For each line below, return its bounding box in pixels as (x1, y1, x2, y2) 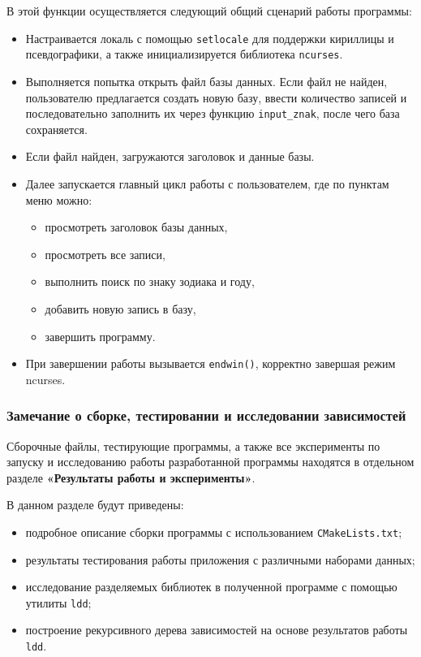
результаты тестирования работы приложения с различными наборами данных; (25, 551, 415, 568)
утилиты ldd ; (25, 594, 92, 611)
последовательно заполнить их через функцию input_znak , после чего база (25, 105, 400, 122)
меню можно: (25, 191, 92, 208)
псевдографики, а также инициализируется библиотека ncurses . (25, 45, 343, 63)
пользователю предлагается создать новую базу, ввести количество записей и (25, 89, 407, 106)
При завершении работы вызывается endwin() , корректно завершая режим (25, 355, 396, 372)
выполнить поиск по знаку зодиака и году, (45, 273, 255, 290)
